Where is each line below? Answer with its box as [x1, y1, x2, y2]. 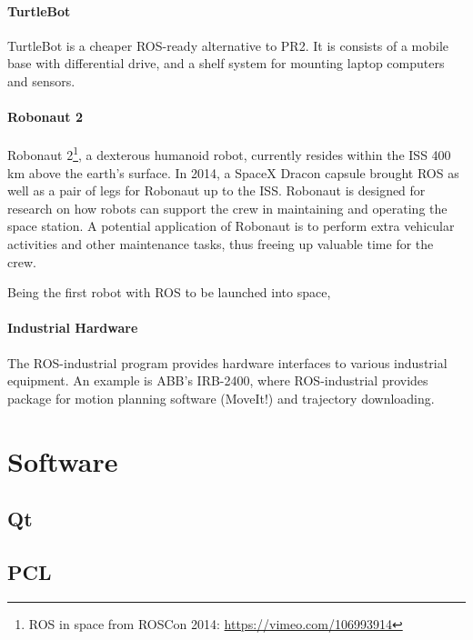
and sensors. [7, 71, 75, 90]
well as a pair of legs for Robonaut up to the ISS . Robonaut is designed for [7, 181, 426, 200]
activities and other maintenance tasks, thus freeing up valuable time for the [7, 235, 434, 253]
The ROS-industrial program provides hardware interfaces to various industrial [7, 353, 448, 372]
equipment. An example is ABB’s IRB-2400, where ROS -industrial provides [7, 371, 428, 390]
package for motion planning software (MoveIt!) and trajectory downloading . [7, 388, 435, 407]
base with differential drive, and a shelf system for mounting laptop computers [7, 54, 445, 73]
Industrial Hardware [7, 318, 138, 337]
